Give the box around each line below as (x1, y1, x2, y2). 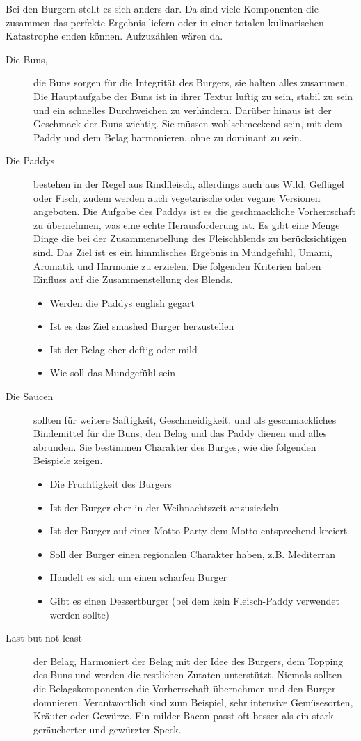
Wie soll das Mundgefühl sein (49, 365, 176, 380)
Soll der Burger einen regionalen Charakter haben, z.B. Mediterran (49, 546, 336, 561)
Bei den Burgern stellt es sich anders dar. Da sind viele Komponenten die (6, 1, 319, 15)
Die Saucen (6, 389, 54, 404)
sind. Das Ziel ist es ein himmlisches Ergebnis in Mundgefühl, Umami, (33, 244, 332, 259)
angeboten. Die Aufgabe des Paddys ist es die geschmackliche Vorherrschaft (33, 204, 355, 218)
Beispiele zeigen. (33, 453, 103, 468)
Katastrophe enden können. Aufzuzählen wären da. (6, 29, 223, 43)
